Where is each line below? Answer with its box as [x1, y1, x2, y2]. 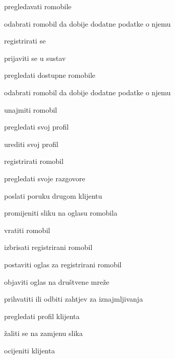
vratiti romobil [4, 224, 50, 235]
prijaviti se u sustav [4, 52, 66, 63]
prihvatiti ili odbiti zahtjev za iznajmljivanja [4, 293, 143, 304]
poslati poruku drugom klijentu [4, 190, 102, 201]
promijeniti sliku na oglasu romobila [4, 207, 118, 218]
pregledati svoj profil [4, 121, 69, 132]
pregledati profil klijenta [4, 310, 80, 321]
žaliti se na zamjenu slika [4, 328, 83, 339]
